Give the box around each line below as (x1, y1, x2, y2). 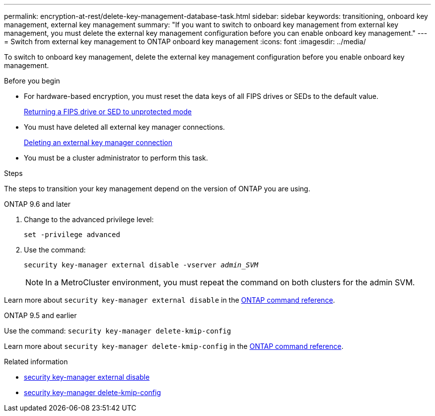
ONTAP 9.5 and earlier (4, 311, 77, 320)
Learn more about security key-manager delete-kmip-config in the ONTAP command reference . (4, 342, 344, 350)
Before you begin (4, 77, 60, 85)
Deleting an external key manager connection (24, 138, 172, 147)
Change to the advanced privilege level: (24, 215, 154, 224)
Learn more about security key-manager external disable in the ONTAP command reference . (4, 296, 335, 304)
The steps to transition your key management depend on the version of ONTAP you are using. (4, 184, 310, 193)
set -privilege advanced (24, 231, 120, 239)
